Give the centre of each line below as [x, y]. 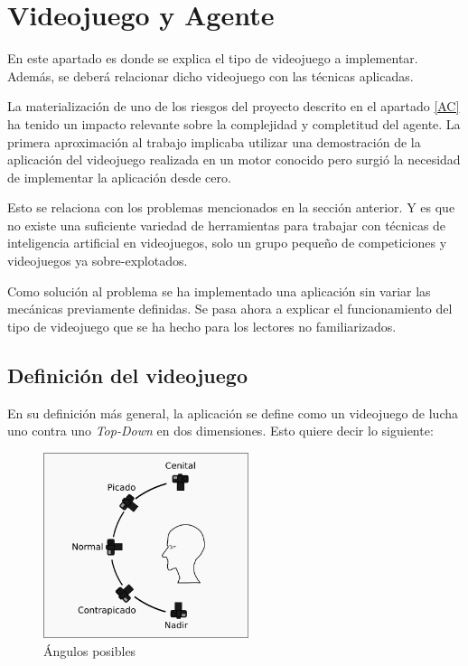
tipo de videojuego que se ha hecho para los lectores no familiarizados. [202, 326]
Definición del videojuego [128, 375]
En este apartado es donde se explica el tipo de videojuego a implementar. [213, 58]
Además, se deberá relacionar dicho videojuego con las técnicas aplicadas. [211, 75]
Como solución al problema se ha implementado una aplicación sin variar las [219, 291]
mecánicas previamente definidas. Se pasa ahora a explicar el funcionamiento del [230, 309]
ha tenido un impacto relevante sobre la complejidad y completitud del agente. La [234, 123]
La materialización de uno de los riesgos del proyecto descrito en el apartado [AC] [234, 106]
